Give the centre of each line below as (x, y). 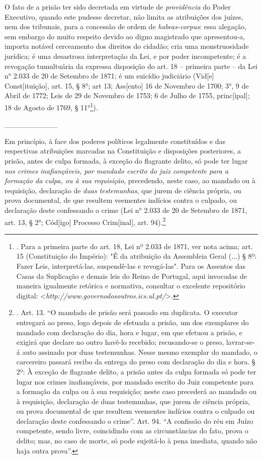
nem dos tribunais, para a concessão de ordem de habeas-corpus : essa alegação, (125, 26)
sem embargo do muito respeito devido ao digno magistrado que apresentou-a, (125, 36)
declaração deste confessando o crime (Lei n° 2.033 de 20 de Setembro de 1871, (126, 210)
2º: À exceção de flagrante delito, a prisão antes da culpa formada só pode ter (136, 371)
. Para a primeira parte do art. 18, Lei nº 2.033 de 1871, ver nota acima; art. (135, 246)
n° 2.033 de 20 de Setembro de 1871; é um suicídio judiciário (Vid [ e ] (109, 76)
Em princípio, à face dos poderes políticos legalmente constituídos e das (115, 141)
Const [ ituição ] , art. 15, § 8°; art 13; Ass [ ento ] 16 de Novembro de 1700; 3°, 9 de (127, 85)
